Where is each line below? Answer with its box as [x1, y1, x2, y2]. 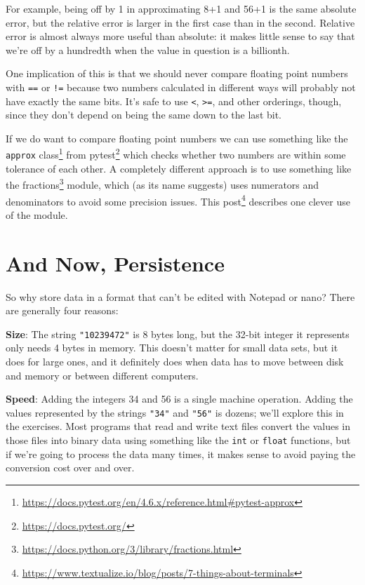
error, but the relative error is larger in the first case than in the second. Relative [6, 15, 355, 29]
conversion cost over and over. [6, 460, 135, 475]
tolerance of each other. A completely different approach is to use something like [6, 161, 352, 175]
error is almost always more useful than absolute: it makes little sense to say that [6, 29, 355, 43]
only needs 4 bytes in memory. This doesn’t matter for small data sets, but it [6, 340, 338, 355]
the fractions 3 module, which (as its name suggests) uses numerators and [6, 175, 319, 192]
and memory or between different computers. [6, 368, 199, 382]
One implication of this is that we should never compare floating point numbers [6, 66, 348, 81]
